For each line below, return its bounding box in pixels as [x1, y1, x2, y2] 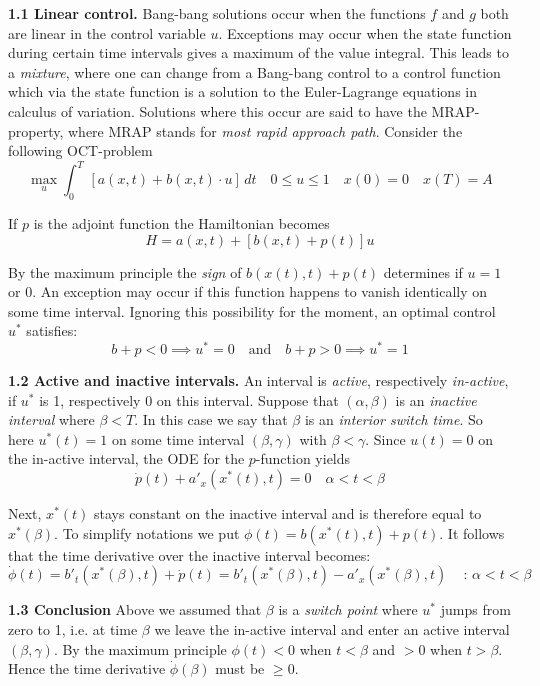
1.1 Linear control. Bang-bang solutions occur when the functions [8, 3, 426, 23]
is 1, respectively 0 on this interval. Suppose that [39, 389, 339, 410]
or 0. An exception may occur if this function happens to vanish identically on [8, 281, 488, 302]
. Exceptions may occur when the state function [218, 22, 512, 43]
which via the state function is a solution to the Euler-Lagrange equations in [8, 81, 478, 102]
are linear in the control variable [8, 22, 206, 43]
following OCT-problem [8, 140, 153, 161]
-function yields [255, 448, 351, 469]
